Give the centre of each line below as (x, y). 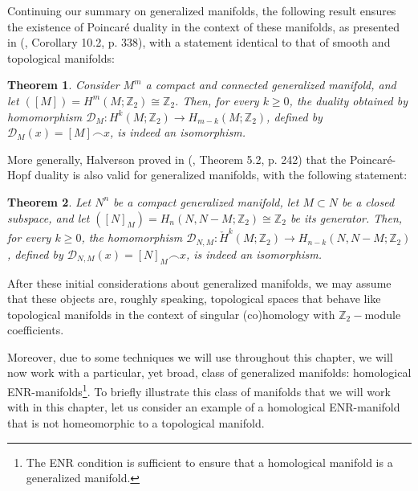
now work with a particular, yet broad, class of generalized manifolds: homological (209, 372)
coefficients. (36, 330)
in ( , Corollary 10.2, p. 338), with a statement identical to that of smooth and (199, 42)
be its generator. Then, (346, 217)
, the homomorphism (132, 237)
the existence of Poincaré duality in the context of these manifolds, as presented (204, 26)
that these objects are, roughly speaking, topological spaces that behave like (194, 299)
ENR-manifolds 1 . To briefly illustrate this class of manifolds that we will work (199, 390)
